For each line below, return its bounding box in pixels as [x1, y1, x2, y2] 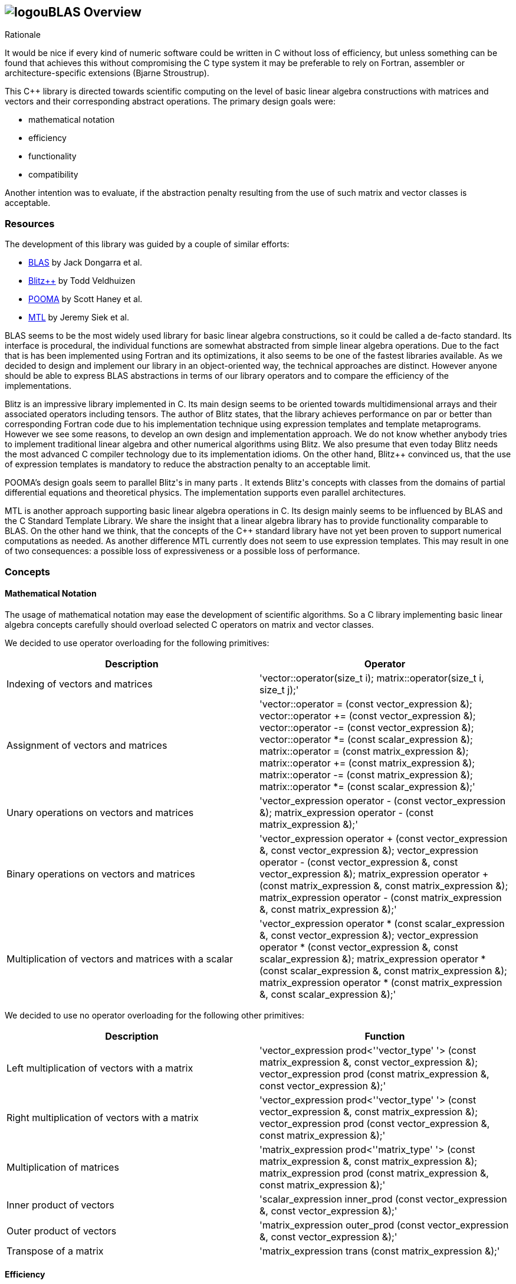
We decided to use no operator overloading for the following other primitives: [5, 1010, 304, 1020]
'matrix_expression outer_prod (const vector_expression [259, 1219, 509, 1231]
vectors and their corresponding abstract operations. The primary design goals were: [5, 96, 336, 107]
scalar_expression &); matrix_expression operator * [259, 952, 486, 965]
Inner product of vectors [6, 1198, 114, 1211]
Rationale [5, 30, 41, 40]
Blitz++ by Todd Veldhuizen [28, 276, 136, 286]
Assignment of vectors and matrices [6, 739, 167, 751]
